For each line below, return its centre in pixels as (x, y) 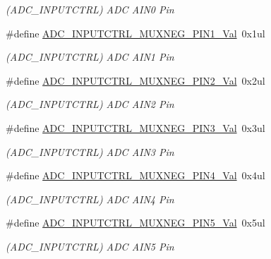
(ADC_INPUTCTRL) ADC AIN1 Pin (90, 57)
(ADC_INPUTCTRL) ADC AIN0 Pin (90, 9)
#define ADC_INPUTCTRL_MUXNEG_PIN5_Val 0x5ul (135, 223)
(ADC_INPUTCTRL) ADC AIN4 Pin (90, 199)
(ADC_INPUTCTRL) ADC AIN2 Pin (90, 104)
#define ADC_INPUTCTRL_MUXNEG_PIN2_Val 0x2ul (135, 80)
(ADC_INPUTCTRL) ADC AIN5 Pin (90, 246)
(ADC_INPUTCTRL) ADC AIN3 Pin (90, 151)
